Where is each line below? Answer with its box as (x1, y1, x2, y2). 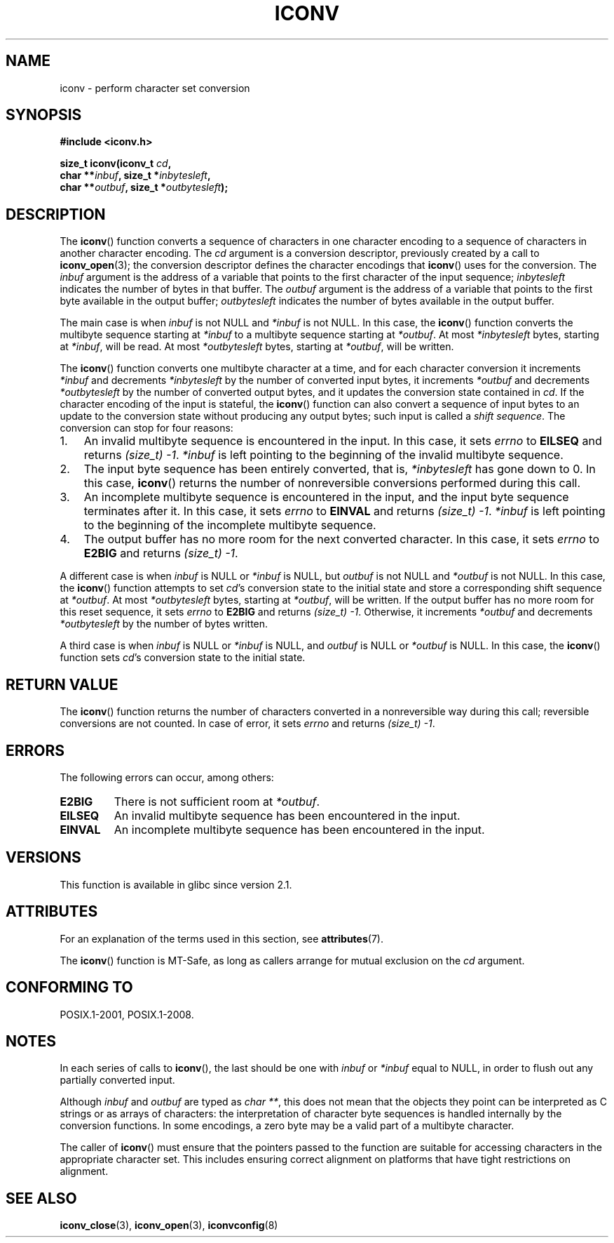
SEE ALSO (6, 1189, 77, 1207)
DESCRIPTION (6, 205, 106, 223)
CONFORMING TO (6, 978, 133, 997)
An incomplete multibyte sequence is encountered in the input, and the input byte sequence (83, 490, 569, 505)
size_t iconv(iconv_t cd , (60, 157, 172, 170)
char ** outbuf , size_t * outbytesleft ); (60, 181, 228, 194)
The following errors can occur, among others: (60, 771, 274, 783)
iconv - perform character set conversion (60, 81, 250, 94)
